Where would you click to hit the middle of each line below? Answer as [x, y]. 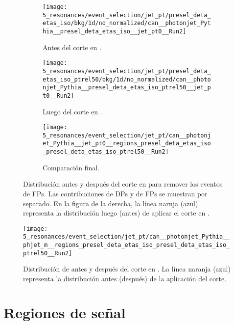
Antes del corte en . [72, 47]
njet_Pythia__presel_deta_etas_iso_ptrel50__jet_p [127, 88]
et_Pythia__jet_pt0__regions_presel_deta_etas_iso [127, 144]
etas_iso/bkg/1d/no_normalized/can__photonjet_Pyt [127, 23]
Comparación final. [71, 167]
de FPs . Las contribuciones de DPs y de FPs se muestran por [115, 193]
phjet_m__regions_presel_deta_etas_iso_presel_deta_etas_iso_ [127, 245]
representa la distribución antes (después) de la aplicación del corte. [125, 278]
